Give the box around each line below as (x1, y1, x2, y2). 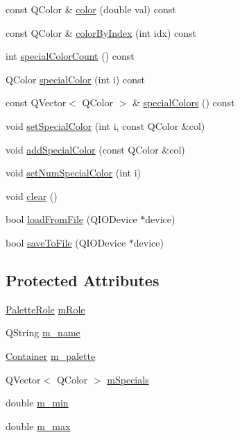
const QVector (6, 95, 67, 110)
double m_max (6, 418, 71, 433)
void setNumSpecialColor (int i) (6, 165, 141, 180)
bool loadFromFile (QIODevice (6, 212, 137, 226)
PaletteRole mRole (6, 302, 85, 316)
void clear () (6, 188, 58, 203)
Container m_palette (6, 348, 96, 363)
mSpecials (107, 372, 149, 386)
